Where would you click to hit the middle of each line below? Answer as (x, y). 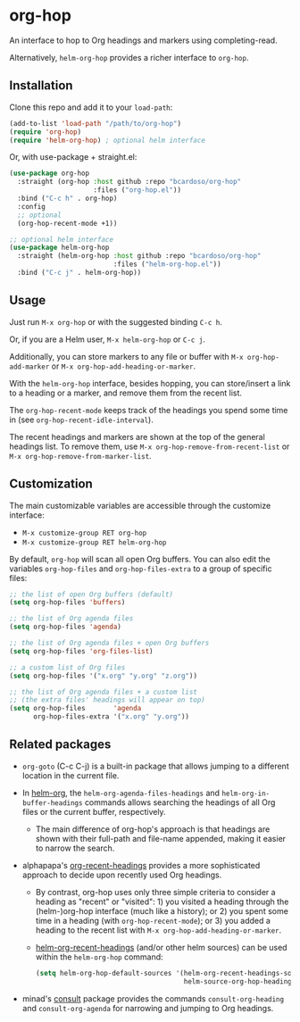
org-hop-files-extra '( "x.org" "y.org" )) (111, 717)
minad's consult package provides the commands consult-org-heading (153, 998)
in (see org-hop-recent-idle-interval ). (81, 420)
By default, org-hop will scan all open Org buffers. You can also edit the (140, 559)
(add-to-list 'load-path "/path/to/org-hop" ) (95, 123)
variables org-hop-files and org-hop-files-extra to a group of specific (141, 569)
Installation (41, 86)
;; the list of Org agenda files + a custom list (104, 692)
